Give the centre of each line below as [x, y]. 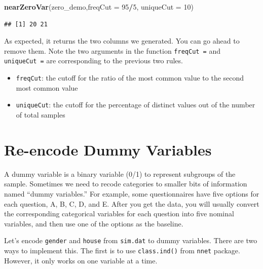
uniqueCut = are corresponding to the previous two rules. [93, 61]
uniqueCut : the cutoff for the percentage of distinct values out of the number [136, 105]
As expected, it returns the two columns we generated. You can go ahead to [122, 41]
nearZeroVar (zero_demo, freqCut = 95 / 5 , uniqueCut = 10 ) [99, 7]
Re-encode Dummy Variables [108, 149]
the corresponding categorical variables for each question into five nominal [119, 214]
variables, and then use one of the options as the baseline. [94, 223]
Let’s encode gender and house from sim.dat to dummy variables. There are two [131, 240]
